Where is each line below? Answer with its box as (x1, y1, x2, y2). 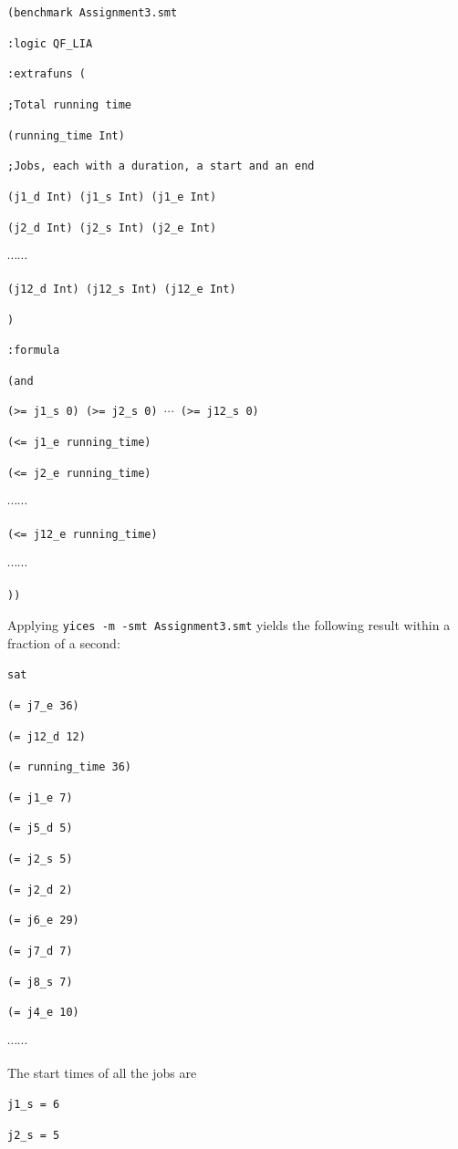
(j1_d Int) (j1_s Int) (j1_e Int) (7, 190, 217, 203)
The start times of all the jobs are (7, 1062, 197, 1082)
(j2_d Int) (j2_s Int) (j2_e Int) (7, 221, 217, 234)
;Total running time (7, 98, 132, 111)
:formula (7, 344, 60, 357)
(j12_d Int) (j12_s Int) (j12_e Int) (7, 282, 236, 295)
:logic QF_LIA (7, 36, 93, 50)
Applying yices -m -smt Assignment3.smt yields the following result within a (7, 615, 451, 634)
